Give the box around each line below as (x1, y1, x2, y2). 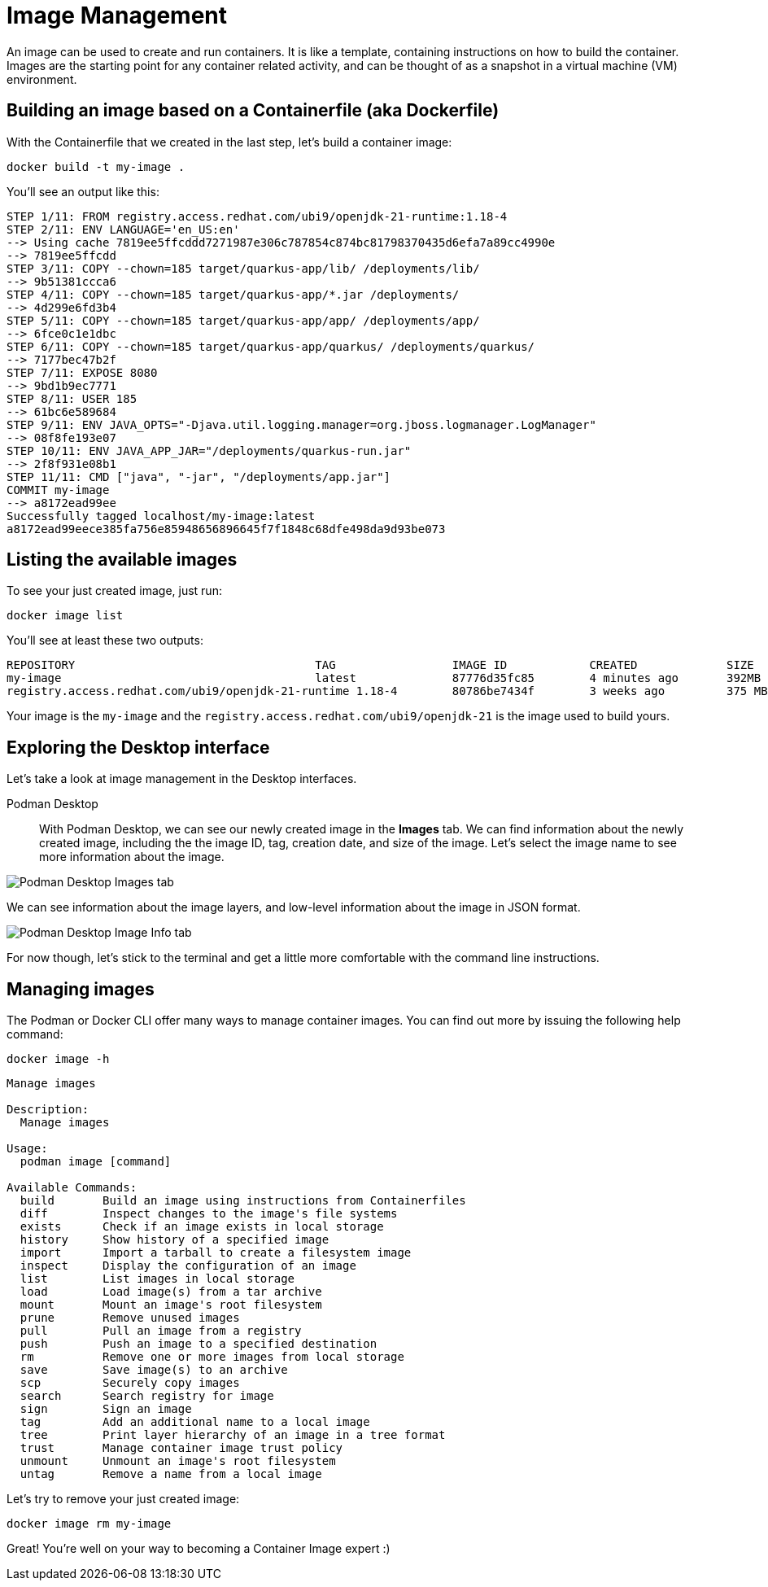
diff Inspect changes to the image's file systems (20, 1207, 398, 1221)
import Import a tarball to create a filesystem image (20, 1246, 412, 1260)
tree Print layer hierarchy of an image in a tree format (20, 1428, 446, 1442)
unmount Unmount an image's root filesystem (20, 1454, 336, 1468)
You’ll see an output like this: (7, 184, 159, 199)
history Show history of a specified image (20, 1233, 329, 1247)
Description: (7, 1103, 89, 1117)
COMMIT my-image (7, 483, 110, 496)
